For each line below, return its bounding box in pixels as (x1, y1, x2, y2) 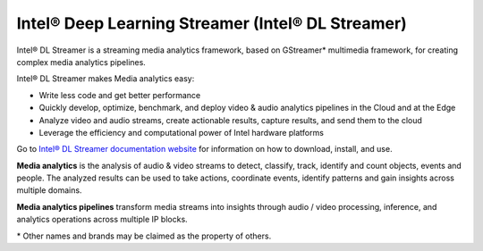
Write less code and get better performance (38, 89, 201, 100)
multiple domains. (16, 185, 82, 196)
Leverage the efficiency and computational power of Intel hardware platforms (38, 127, 324, 138)
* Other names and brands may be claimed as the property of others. (16, 230, 272, 241)
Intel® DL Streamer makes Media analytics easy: (16, 73, 195, 84)
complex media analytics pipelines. (16, 56, 147, 67)
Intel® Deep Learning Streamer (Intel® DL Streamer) (16, 13, 407, 33)
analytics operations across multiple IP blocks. (16, 214, 188, 225)
